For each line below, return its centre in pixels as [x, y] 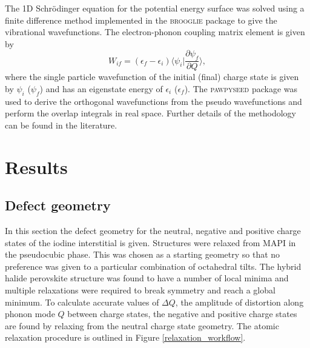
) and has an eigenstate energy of [101, 88]
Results [36, 166]
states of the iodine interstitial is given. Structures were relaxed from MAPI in [150, 242]
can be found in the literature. [61, 125]
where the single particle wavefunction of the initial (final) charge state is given [152, 77]
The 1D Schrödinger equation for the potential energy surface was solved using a [155, 8]
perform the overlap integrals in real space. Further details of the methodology [150, 113]
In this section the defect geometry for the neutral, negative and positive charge [153, 230]
